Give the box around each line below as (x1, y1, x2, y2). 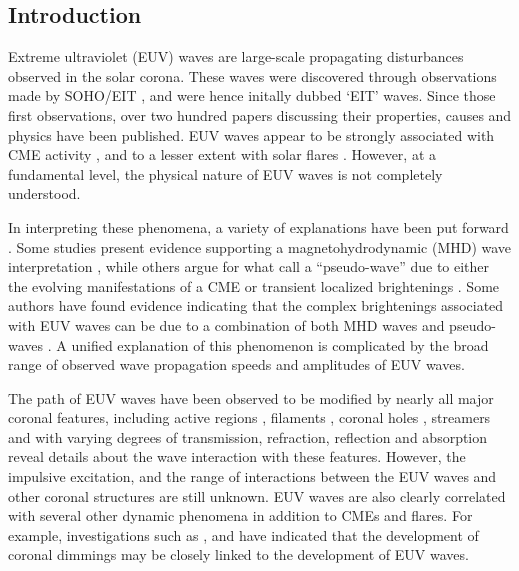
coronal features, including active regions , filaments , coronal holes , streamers (8, 407, 491, 428)
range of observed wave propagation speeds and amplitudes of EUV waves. (8, 354, 465, 375)
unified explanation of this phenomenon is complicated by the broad (71, 334, 489, 355)
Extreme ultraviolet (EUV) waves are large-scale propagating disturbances (8, 46, 464, 67)
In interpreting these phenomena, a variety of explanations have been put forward (8, 216, 509, 237)
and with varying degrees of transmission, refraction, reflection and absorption (8, 426, 488, 447)
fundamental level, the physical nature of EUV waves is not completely (8, 163, 443, 184)
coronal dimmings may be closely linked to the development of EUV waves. (8, 544, 469, 565)
